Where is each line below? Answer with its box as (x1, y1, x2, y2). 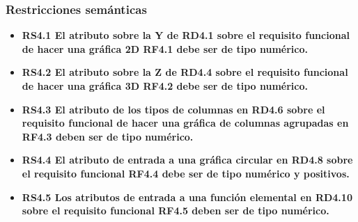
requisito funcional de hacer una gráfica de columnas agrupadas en (22, 116, 349, 130)
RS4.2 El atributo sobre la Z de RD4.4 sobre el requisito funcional (22, 65, 348, 79)
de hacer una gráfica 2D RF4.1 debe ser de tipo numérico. (22, 41, 308, 56)
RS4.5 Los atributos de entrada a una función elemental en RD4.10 (22, 189, 352, 204)
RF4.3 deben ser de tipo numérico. (22, 129, 194, 143)
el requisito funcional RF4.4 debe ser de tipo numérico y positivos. (22, 166, 350, 180)
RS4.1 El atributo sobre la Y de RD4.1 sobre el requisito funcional (22, 28, 350, 42)
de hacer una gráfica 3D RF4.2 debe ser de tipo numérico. (22, 79, 308, 93)
